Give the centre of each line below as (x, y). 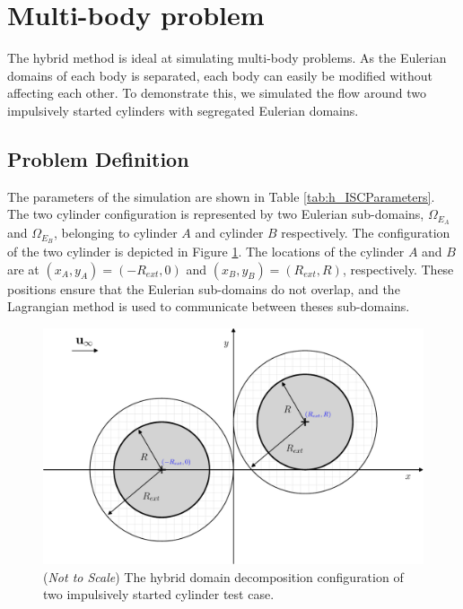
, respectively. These (398, 269)
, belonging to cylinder (115, 233)
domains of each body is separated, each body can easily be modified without (220, 75)
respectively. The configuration (366, 233)
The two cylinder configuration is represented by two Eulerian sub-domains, (216, 214)
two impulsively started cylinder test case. (159, 594)
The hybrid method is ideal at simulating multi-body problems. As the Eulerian (227, 58)
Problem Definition (98, 158)
